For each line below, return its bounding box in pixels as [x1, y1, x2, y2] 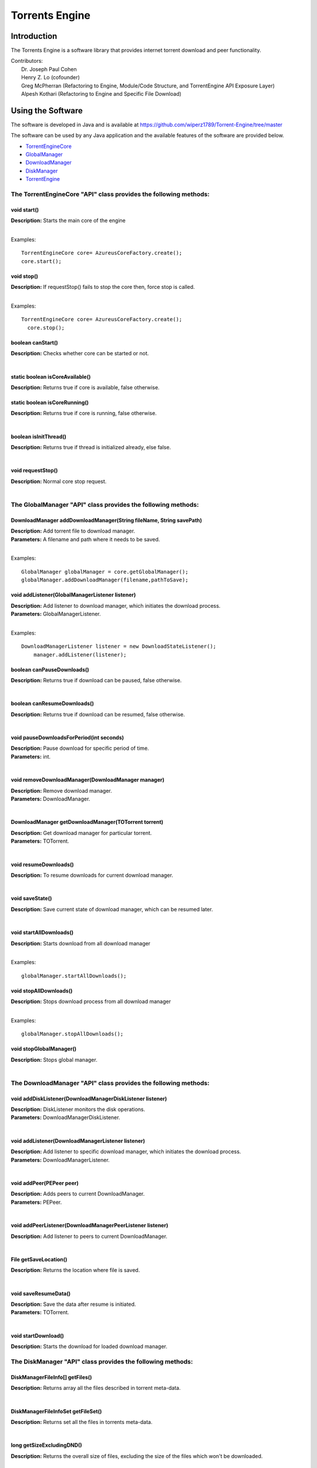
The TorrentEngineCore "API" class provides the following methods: [11, 190, 210, 198]
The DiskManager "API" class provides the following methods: [11, 1358, 193, 1366]
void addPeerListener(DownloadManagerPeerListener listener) [11, 1222, 168, 1229]
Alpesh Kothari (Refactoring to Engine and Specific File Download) [21, 90, 182, 97]
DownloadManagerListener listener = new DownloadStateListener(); [21, 643, 217, 650]
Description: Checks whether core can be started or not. [11, 350, 149, 357]
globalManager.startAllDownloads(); [21, 972, 127, 979]
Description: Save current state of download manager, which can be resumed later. [11, 905, 214, 913]
